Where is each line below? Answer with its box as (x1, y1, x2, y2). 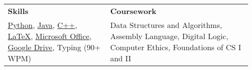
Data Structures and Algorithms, (110, 19, 222, 30)
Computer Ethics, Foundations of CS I (110, 42, 241, 53)
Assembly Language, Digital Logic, (110, 30, 228, 42)
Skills (8, 5, 29, 16)
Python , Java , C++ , (8, 19, 78, 30)
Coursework (110, 5, 157, 16)
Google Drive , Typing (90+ (8, 42, 101, 53)
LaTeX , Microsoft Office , (8, 30, 92, 42)
